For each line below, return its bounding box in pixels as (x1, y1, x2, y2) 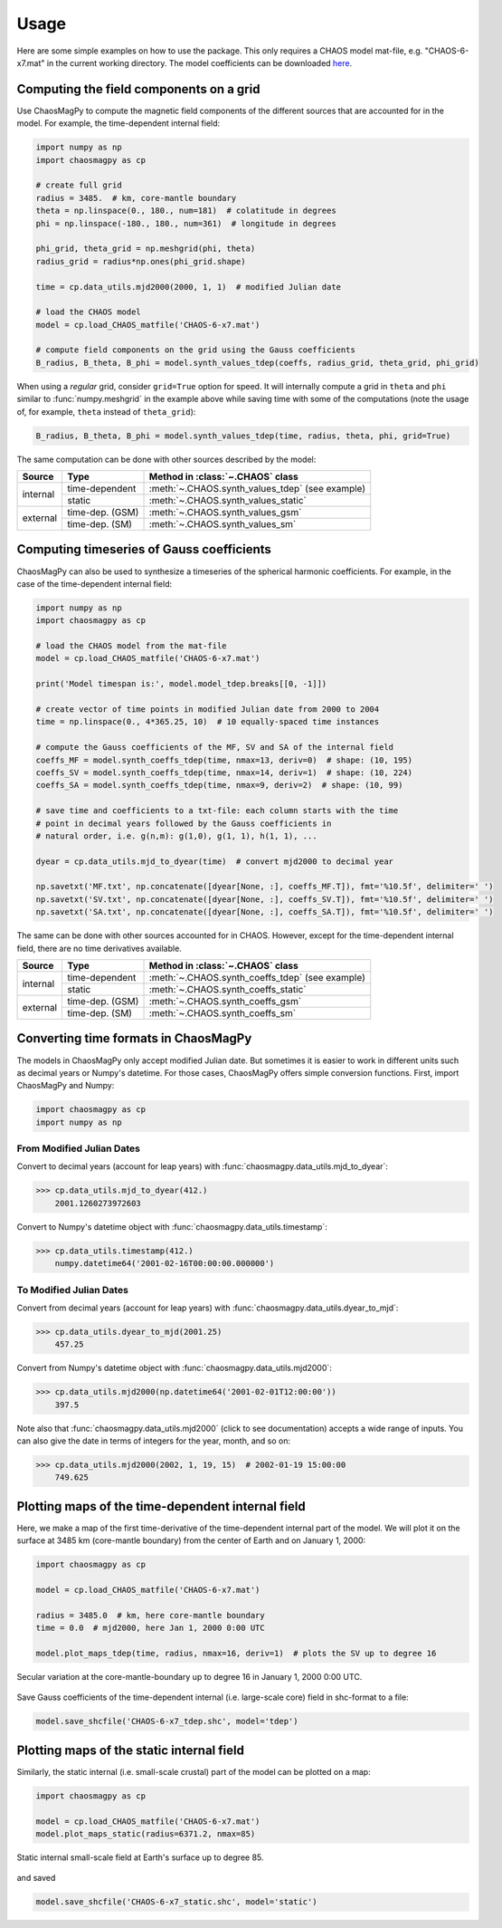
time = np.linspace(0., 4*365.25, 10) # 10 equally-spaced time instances (35, 716, 380, 727)
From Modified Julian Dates (16, 1142, 140, 1155)
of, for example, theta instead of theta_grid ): (16, 406, 196, 417)
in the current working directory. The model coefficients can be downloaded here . (46, 57, 353, 68)
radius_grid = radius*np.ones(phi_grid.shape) (35, 256, 246, 266)
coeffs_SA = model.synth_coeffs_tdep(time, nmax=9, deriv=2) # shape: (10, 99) (35, 780, 403, 791)
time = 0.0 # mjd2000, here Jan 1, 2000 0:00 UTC (35, 1623, 266, 1634)
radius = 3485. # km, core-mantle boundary (35, 193, 237, 203)
